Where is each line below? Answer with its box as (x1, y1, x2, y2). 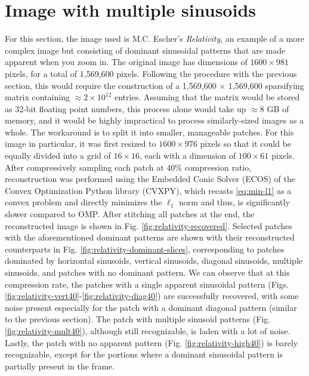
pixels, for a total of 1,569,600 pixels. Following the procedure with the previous (5, 67, 297, 79)
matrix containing (5, 91, 70, 103)
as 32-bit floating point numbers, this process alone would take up (5, 102, 246, 115)
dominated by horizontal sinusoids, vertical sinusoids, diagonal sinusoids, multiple (5, 254, 302, 267)
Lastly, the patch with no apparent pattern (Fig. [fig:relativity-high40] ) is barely (5, 336, 298, 349)
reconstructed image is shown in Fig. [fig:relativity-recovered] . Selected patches (5, 219, 292, 232)
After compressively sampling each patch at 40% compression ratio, (5, 161, 252, 173)
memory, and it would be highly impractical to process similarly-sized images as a (5, 114, 304, 127)
